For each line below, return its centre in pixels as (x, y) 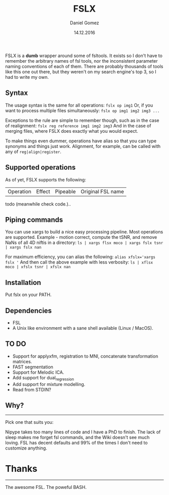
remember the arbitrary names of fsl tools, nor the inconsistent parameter (81, 61)
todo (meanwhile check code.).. (38, 204)
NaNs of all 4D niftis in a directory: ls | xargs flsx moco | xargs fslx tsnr (84, 242)
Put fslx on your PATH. (28, 295)
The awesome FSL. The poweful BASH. (46, 487)
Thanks (21, 468)
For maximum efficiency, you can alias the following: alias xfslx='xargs (80, 257)
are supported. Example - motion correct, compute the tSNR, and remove (81, 237)
